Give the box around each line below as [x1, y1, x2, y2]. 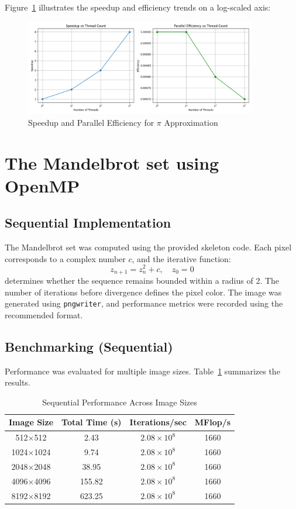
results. [5, 376, 30, 388]
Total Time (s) [61, 416, 122, 428]
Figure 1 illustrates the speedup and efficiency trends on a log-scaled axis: [5, 1, 271, 13]
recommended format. [5, 308, 83, 321]
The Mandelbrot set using [5, 150, 219, 174]
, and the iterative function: [132, 252, 231, 264]
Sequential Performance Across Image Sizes [42, 395, 197, 408]
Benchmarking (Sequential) [5, 337, 173, 355]
